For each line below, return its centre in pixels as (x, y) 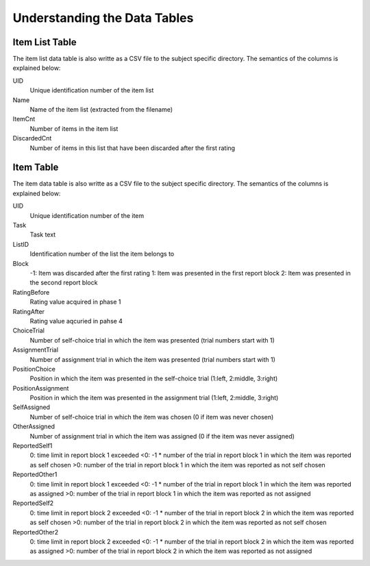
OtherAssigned (34, 427)
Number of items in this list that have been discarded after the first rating (133, 148)
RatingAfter (28, 311)
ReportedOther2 (36, 532)
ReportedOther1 (35, 475)
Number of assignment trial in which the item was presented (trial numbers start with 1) (152, 359)
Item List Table (45, 42)
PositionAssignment (41, 388)
